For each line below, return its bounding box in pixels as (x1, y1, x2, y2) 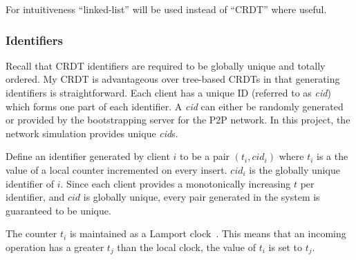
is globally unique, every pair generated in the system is (83, 190, 320, 204)
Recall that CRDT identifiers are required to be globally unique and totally (6, 58, 326, 72)
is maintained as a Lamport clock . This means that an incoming (69, 226, 346, 241)
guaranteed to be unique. (6, 203, 111, 217)
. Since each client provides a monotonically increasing (60, 176, 291, 190)
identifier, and (6, 190, 65, 204)
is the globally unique (249, 162, 340, 177)
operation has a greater (6, 239, 104, 254)
